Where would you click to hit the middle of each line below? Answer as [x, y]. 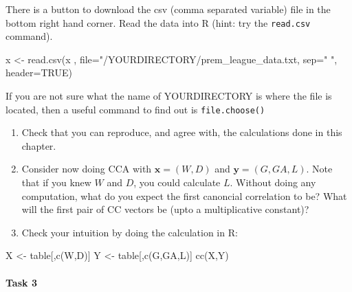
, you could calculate [177, 182]
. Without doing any [273, 182]
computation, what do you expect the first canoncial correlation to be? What [184, 195]
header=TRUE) [39, 72]
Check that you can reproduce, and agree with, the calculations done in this [182, 132]
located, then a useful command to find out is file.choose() [135, 109]
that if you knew [56, 182]
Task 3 [21, 282]
